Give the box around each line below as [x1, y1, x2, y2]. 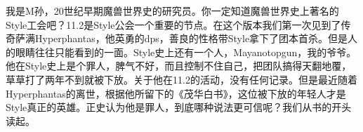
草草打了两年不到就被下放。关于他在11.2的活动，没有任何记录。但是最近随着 [6, 72, 357, 86]
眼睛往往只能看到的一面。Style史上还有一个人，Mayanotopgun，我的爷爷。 [15, 44, 357, 59]
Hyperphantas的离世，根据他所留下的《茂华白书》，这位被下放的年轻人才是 [6, 86, 346, 100]
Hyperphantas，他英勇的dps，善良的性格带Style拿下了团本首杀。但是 [34, 31, 348, 46]
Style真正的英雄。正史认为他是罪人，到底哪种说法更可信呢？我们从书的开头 [6, 100, 352, 114]
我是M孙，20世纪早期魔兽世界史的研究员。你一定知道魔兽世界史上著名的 [6, 4, 339, 18]
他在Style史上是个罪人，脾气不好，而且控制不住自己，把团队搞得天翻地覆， [6, 58, 352, 73]
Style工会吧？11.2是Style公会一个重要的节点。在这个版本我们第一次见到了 [6, 17, 341, 32]
